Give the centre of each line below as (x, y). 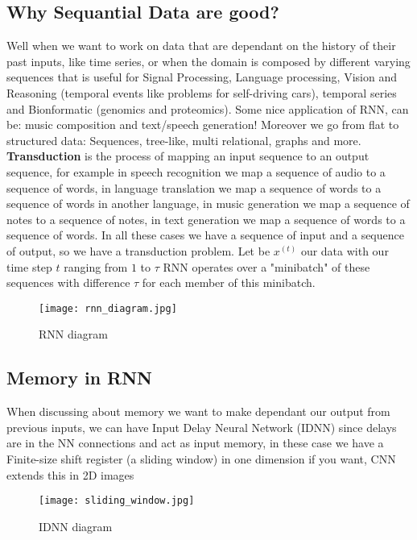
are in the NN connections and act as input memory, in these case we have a (195, 443)
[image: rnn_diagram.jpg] (108, 308)
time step (29, 266)
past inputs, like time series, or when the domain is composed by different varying (208, 61)
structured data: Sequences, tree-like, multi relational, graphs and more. (184, 140)
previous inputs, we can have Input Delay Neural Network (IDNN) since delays (202, 427)
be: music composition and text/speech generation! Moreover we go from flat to (203, 125)
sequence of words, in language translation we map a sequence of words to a (194, 187)
